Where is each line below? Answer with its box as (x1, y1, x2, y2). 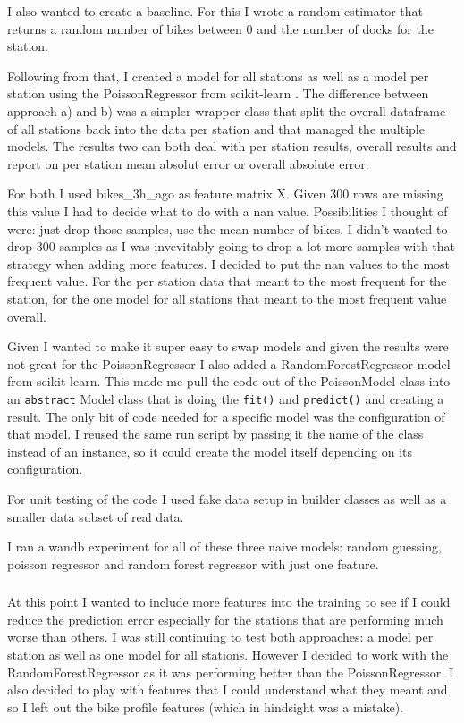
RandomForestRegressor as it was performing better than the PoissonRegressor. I (7, 662, 453, 681)
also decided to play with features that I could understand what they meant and (7, 680, 448, 699)
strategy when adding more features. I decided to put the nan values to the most (7, 254, 451, 273)
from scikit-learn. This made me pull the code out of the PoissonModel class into (7, 372, 451, 391)
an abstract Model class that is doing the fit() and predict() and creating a (7, 389, 444, 408)
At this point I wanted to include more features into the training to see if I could (7, 593, 451, 611)
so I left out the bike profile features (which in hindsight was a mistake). (7, 697, 404, 716)
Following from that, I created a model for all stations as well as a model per (7, 66, 429, 85)
